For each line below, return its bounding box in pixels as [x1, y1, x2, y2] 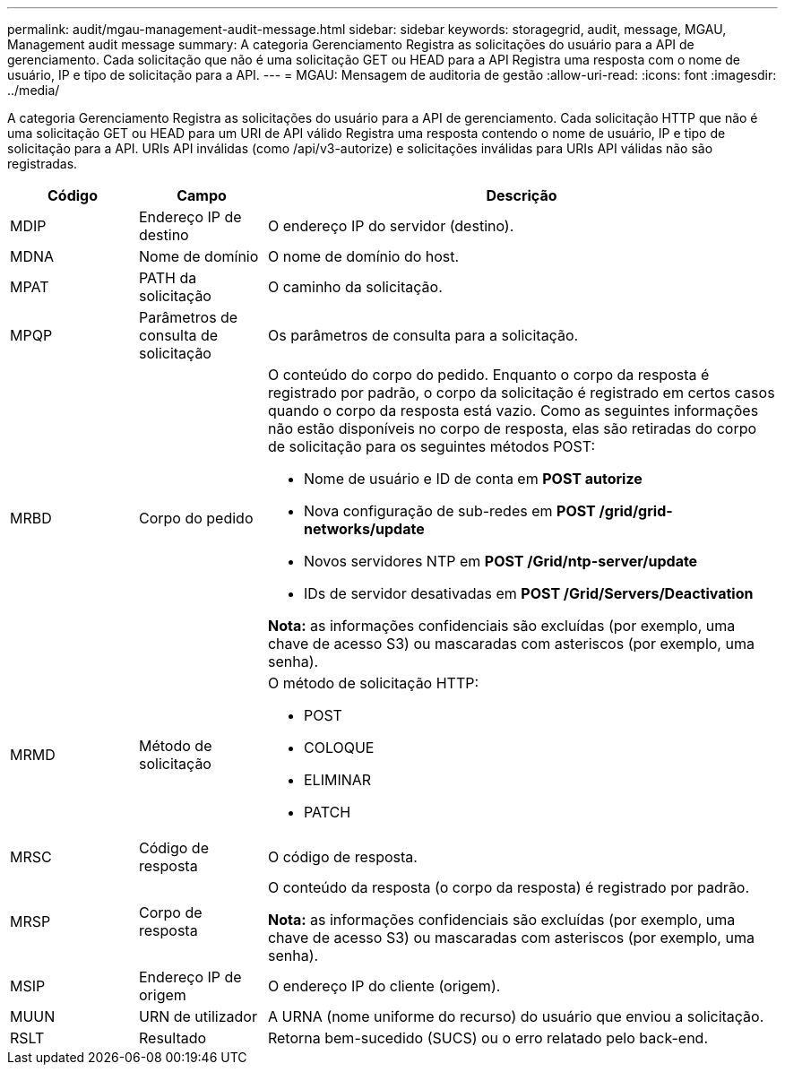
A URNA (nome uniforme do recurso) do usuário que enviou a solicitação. [267, 1007, 764, 1025]
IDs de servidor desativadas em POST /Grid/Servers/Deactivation [303, 584, 754, 602]
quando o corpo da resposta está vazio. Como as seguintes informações [267, 402, 759, 419]
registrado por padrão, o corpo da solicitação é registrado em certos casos [267, 384, 775, 402]
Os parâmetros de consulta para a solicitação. [267, 326, 579, 344]
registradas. [7, 156, 78, 171]
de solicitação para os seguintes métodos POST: [267, 437, 596, 455]
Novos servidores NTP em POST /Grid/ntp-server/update [303, 552, 698, 570]
